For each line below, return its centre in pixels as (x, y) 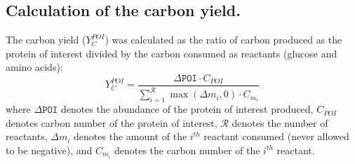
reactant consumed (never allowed (276, 136)
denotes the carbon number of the (187, 150)
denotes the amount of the (130, 136)
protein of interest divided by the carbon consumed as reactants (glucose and (172, 53)
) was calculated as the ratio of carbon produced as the (223, 40)
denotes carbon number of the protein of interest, (112, 122)
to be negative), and (49, 150)
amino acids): (34, 67)
